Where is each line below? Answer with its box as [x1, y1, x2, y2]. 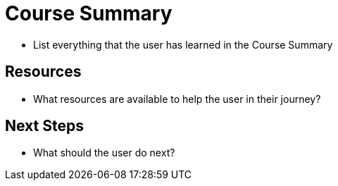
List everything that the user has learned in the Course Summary [33, 38, 333, 51]
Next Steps [5, 117, 84, 135]
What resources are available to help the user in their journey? [33, 92, 321, 105]
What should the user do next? [33, 147, 175, 159]
